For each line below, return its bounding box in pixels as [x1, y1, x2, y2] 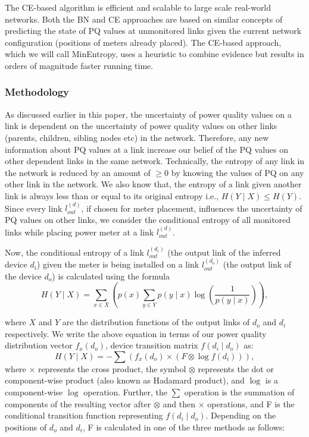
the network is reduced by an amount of [5, 166, 151, 178]
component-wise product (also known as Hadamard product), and [5, 374, 245, 386]
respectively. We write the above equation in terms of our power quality [5, 327, 267, 339]
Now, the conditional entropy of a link [5, 246, 144, 258]
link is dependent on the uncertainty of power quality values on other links [5, 120, 277, 132]
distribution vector [5, 339, 73, 351]
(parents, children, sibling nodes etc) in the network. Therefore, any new [5, 131, 269, 143]
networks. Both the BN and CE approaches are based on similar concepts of [5, 12, 283, 25]
